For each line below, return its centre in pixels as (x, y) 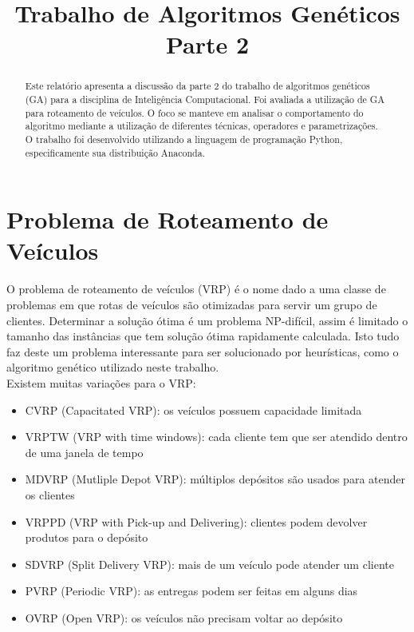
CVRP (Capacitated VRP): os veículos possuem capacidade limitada (193, 409)
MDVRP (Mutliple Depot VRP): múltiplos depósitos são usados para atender (215, 479)
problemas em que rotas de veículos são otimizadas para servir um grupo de (192, 305)
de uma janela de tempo (84, 452)
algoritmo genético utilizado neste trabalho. (113, 367)
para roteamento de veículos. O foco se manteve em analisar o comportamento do (194, 112)
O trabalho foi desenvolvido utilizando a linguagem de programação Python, (184, 139)
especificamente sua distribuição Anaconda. (115, 152)
